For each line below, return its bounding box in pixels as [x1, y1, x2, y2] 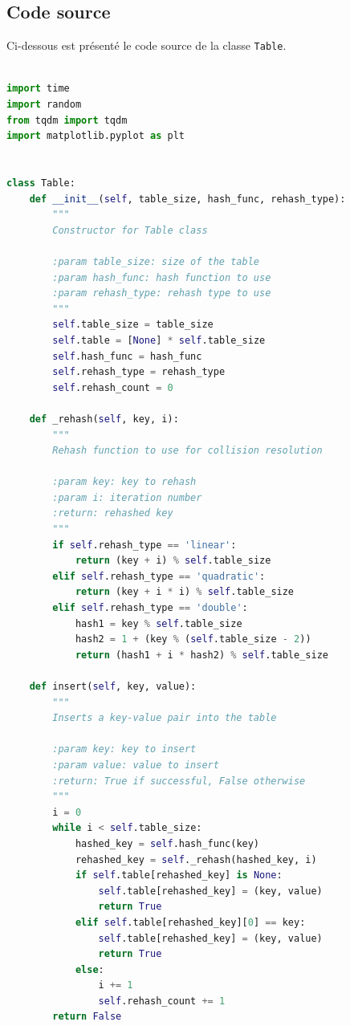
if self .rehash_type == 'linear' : [52, 539, 237, 551]
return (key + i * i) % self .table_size [75, 586, 295, 598]
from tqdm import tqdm [6, 114, 128, 126]
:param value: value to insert [52, 759, 219, 771]
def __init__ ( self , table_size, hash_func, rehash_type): [29, 193, 346, 205]
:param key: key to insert [52, 743, 197, 755]
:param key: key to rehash [52, 476, 197, 488]
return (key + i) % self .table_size [75, 555, 271, 567]
